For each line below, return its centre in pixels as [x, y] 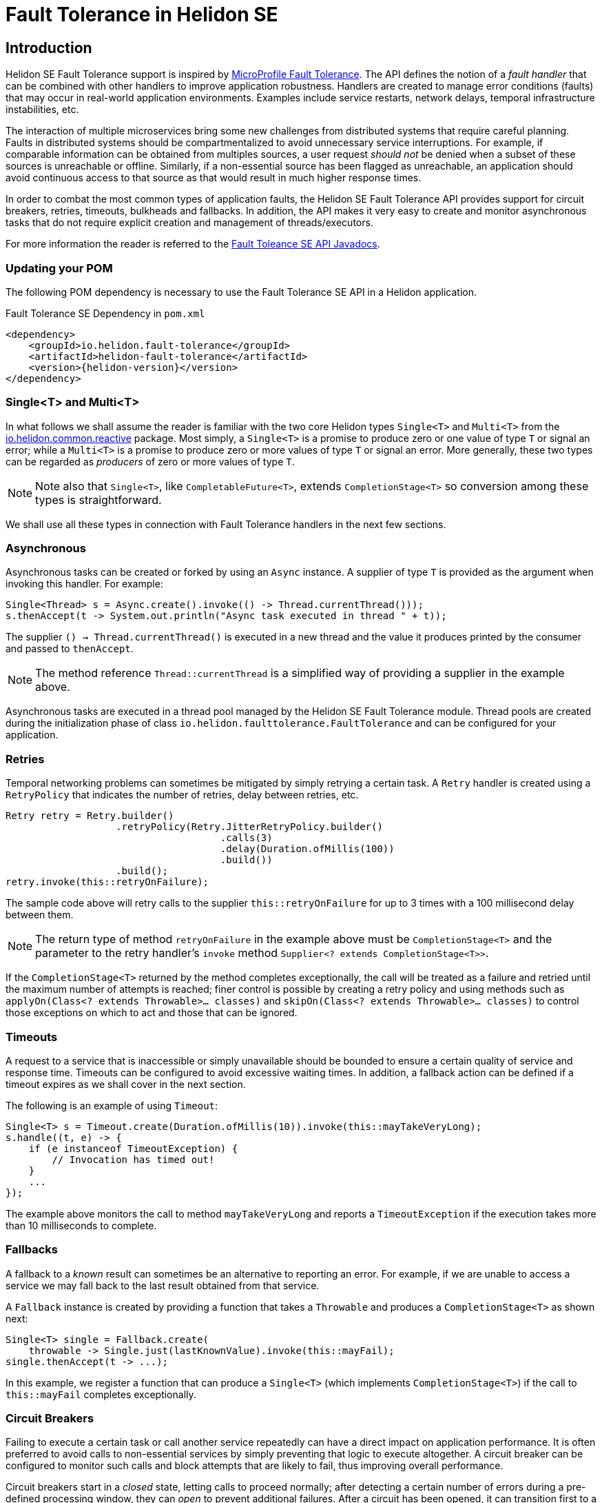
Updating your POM [59, 268]
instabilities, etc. [42, 110]
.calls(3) [246, 838]
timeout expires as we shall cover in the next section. [126, 1084]
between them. [40, 915]
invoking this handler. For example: [84, 584]
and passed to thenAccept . [70, 649]
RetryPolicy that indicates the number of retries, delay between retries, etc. [182, 795]
